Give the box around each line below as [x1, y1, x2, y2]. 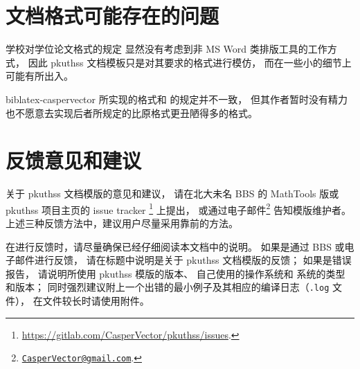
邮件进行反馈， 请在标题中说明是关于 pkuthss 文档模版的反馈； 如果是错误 [15, 253, 352, 267]
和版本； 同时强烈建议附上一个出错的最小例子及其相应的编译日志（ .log [6, 280, 330, 294]
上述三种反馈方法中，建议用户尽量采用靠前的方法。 [6, 216, 238, 231]
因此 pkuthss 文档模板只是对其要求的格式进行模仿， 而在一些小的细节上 [28, 55, 352, 69]
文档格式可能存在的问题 [6, 1, 219, 30]
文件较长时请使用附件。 [42, 294, 150, 308]
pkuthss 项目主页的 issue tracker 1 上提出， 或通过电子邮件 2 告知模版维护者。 [6, 200, 351, 217]
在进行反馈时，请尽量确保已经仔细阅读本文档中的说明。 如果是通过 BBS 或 [6, 239, 345, 253]
